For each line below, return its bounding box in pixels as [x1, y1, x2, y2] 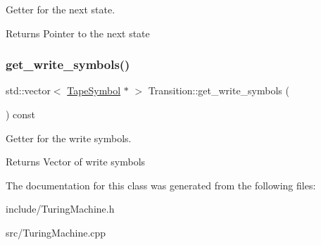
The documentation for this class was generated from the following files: [6, 177, 316, 192]
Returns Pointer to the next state [6, 25, 150, 40]
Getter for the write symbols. [6, 130, 132, 145]
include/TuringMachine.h [6, 201, 115, 216]
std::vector [6, 83, 51, 98]
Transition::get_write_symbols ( [148, 83, 289, 98]
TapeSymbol [67, 83, 121, 98]
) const [6, 107, 36, 121]
